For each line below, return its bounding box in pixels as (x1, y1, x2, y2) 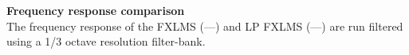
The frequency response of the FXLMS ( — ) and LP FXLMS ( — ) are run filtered (6, 17, 403, 34)
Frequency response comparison (6, 2, 185, 18)
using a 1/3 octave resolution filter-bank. (6, 33, 206, 49)
